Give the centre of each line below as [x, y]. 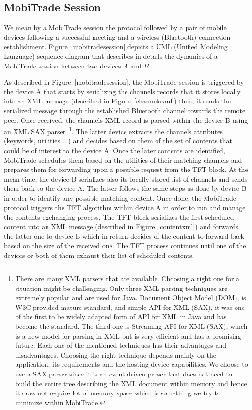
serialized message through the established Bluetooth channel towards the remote [125, 110]
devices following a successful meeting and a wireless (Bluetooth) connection [117, 37]
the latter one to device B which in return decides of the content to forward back [124, 236]
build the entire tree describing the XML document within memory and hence [131, 383]
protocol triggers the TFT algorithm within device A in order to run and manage [125, 207]
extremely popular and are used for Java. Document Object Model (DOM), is [131, 298]
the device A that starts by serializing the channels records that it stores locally [122, 91]
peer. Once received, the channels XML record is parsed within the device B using [126, 120]
